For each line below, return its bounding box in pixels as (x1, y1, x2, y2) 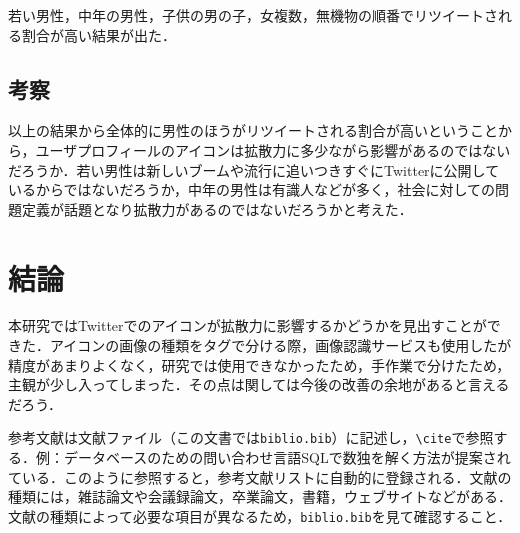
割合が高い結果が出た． (21, 24, 176, 45)
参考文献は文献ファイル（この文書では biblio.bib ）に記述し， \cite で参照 (8, 427, 494, 448)
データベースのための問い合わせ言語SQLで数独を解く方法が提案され (63, 447, 511, 468)
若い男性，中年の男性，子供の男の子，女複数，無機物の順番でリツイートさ (8, 5, 498, 25)
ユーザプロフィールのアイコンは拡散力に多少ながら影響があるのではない (35, 139, 511, 160)
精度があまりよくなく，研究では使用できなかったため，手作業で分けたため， (8, 354, 511, 375)
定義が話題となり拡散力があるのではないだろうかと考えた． (21, 198, 413, 219)
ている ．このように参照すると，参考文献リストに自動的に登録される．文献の (8, 466, 512, 487)
